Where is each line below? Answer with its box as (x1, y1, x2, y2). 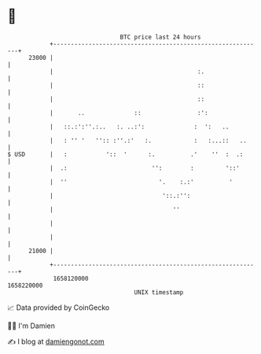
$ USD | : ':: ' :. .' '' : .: (7, 150, 244, 158)
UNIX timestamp (134, 288, 184, 296)
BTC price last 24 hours (119, 33, 201, 41)
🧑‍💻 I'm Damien (7, 321, 56, 330)
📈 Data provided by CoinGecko (7, 303, 110, 312)
